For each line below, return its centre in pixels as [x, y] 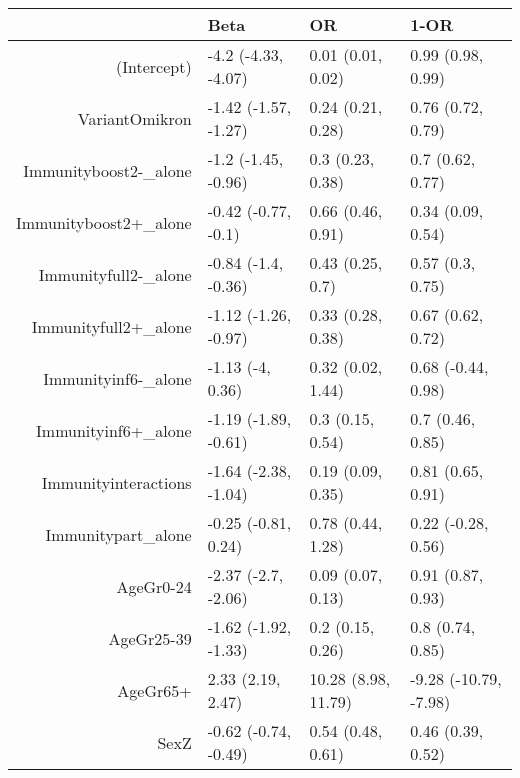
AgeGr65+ [154, 690]
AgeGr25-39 [150, 638]
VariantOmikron [134, 118]
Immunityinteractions [116, 482]
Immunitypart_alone [118, 534]
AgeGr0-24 [154, 586]
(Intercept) [154, 66]
